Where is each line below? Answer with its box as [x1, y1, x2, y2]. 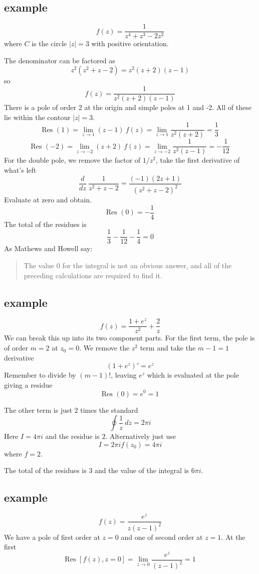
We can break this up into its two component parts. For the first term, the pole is [4, 332, 255, 343]
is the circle [32, 38, 67, 49]
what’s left [4, 165, 37, 175]
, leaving [111, 370, 137, 380]
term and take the [140, 342, 196, 353]
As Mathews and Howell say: [4, 243, 93, 254]
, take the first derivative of [156, 155, 240, 165]
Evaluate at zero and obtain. [4, 194, 92, 205]
